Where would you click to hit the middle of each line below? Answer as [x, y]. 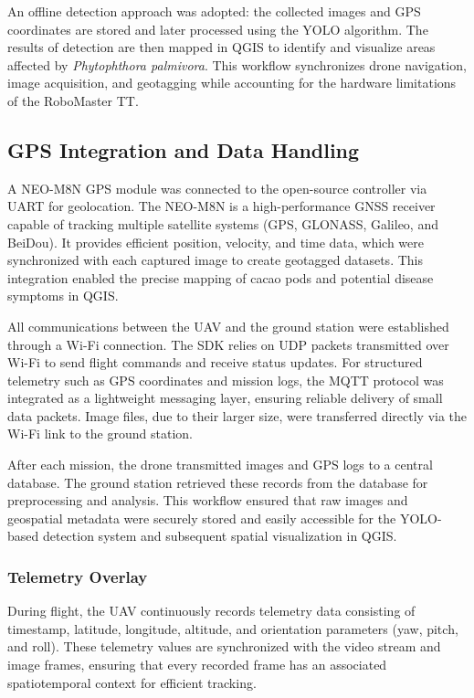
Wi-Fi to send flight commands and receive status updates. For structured [215, 362]
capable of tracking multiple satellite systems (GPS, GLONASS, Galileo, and [223, 223]
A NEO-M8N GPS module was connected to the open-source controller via [217, 188]
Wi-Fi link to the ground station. [100, 434]
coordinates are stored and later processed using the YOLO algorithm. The [218, 29]
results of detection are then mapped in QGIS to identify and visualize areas [221, 47]
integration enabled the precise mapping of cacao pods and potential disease [221, 277]
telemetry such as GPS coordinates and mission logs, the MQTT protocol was [226, 380]
